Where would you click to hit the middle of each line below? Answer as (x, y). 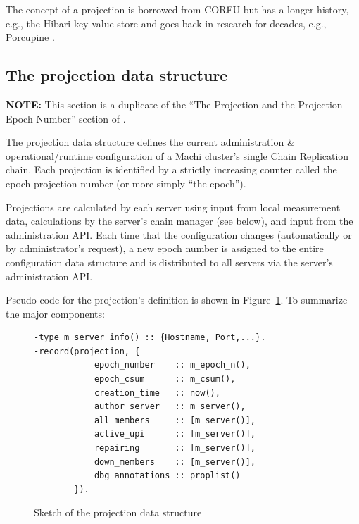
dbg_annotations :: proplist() (167, 476)
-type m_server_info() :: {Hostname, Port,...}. (150, 338)
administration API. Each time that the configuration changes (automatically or (179, 234)
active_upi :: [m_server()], (175, 434)
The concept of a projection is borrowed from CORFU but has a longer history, (177, 9)
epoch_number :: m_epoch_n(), (172, 365)
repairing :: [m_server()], (175, 448)
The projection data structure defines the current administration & (150, 142)
